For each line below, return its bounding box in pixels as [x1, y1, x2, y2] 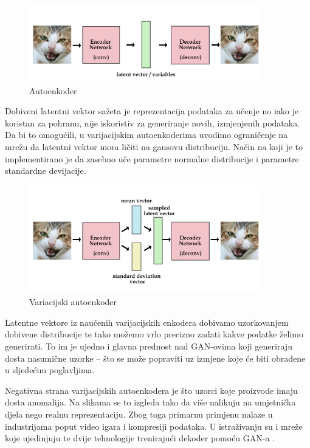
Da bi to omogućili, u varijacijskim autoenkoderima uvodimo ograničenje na [5, 128, 288, 141]
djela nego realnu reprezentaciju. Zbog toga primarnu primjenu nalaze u [5, 407, 273, 420]
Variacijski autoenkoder [29, 295, 117, 308]
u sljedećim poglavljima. [5, 364, 95, 376]
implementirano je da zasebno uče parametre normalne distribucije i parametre [5, 152, 299, 165]
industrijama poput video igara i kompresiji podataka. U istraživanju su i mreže [5, 419, 303, 432]
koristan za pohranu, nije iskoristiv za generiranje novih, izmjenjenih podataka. [5, 116, 300, 129]
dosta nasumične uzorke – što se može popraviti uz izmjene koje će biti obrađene [5, 351, 306, 364]
